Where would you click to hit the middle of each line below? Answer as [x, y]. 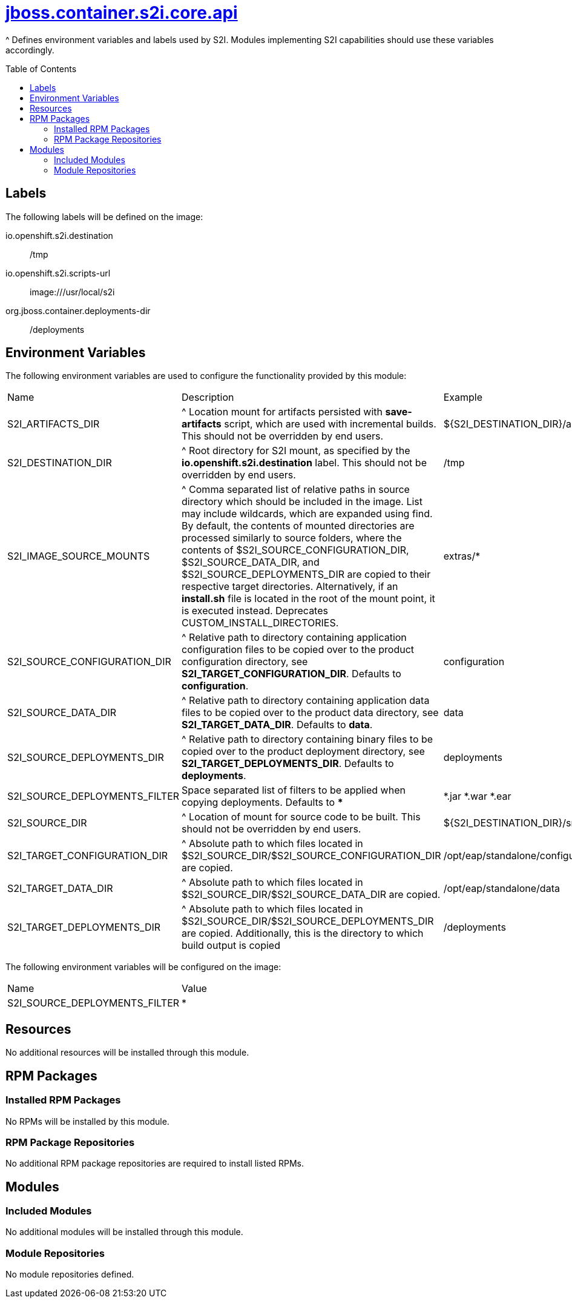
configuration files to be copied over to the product [298, 650]
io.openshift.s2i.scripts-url [58, 273]
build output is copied [231, 946]
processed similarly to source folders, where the [292, 538]
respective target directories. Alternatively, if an [290, 587]
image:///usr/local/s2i [72, 292]
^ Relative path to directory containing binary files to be [307, 739]
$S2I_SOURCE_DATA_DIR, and [251, 562]
